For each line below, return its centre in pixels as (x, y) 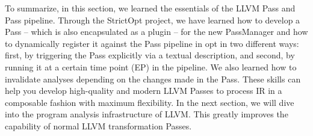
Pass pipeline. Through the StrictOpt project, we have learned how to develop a (153, 20)
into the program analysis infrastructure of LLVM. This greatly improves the (147, 114)
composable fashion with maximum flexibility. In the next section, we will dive (150, 102)
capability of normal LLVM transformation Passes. (98, 125)
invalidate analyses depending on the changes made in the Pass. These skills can (153, 79)
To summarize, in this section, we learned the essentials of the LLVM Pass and (150, 8)
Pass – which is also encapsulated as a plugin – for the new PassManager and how (156, 32)
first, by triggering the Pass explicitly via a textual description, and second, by (150, 55)
